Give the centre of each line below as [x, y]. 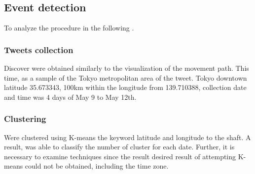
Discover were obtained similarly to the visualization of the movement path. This [127, 68]
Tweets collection [39, 49]
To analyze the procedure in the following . [69, 28]
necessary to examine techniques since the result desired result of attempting [120, 156]
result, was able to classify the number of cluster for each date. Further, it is [119, 147]
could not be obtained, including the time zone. [97, 166]
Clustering [25, 119]
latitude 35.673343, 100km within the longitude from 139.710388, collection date [125, 87]
